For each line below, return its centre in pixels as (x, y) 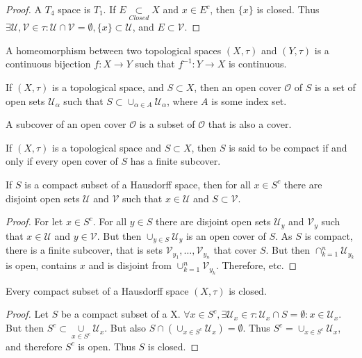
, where (182, 100)
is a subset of (167, 124)
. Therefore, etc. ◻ (256, 265)
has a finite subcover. (175, 161)
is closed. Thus (288, 9)
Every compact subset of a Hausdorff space (97, 290)
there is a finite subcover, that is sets (84, 250)
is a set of (335, 87)
